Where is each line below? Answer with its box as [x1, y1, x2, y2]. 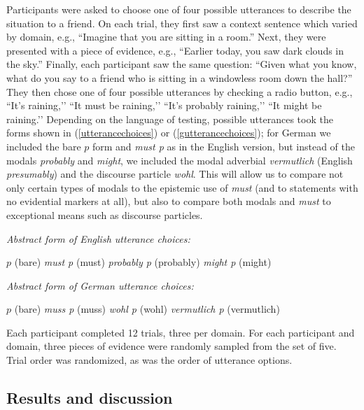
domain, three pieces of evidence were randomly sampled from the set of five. [6, 339, 337, 353]
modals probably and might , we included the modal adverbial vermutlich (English [6, 153, 353, 167]
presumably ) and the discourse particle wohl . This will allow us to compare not [6, 167, 344, 181]
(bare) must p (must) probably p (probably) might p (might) [14, 255, 272, 269]
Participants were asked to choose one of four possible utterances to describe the [6, 2, 351, 16]
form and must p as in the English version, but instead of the [92, 139, 356, 153]
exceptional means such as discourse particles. [6, 207, 203, 222]
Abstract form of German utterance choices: [6, 278, 194, 292]
